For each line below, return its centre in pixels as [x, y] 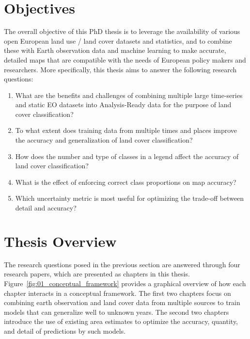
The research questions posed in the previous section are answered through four [122, 264]
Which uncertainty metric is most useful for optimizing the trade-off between [130, 198]
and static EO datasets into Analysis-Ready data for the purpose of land [123, 105]
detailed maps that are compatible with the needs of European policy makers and [125, 59]
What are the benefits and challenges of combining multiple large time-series [129, 95]
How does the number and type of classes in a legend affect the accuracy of [127, 156]
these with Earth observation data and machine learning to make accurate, [115, 50]
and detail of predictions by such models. [65, 331]
